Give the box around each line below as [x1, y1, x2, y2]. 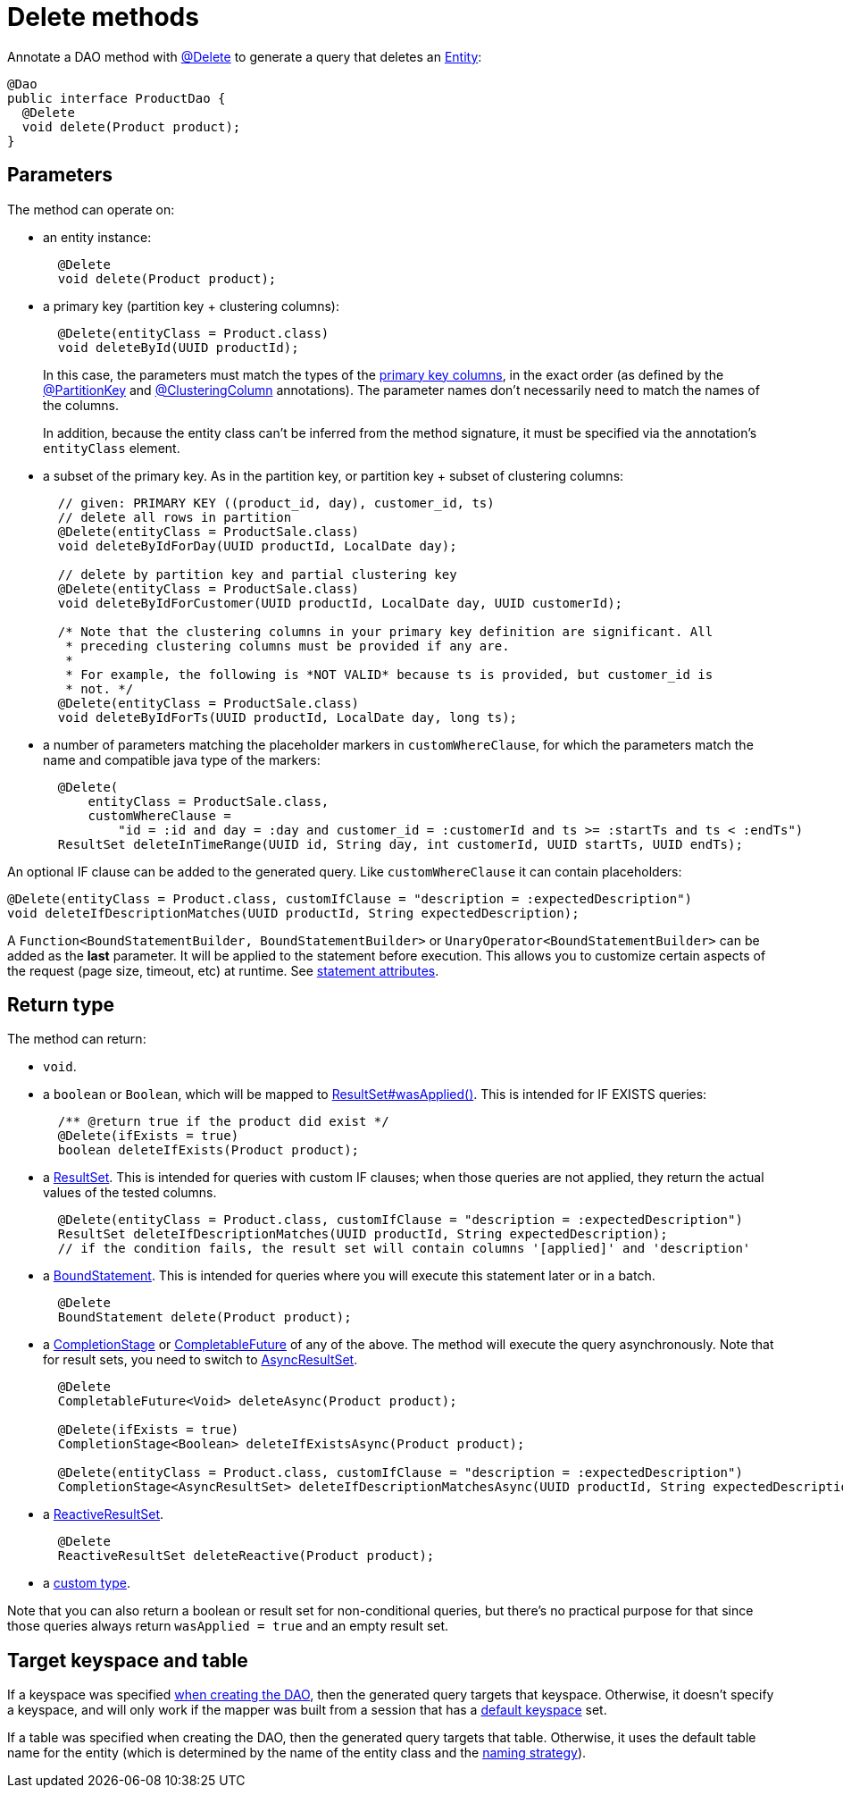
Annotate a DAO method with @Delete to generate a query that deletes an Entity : [7, 48, 482, 64]
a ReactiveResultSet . [43, 1506, 164, 1522]
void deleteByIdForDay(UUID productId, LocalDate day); [57, 538, 457, 553]
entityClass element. [43, 440, 180, 456]
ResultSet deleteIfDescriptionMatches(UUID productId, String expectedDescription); [57, 1227, 668, 1242]
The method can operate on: [7, 201, 175, 217]
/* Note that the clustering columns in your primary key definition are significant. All [57, 624, 714, 639]
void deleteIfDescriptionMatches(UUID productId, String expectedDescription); [7, 905, 580, 920]
